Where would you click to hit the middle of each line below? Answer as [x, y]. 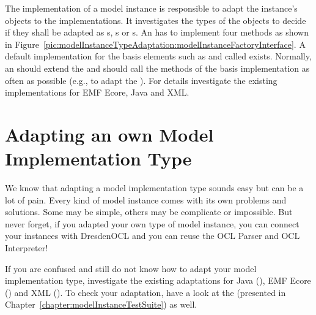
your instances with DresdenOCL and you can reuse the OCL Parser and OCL [152, 236]
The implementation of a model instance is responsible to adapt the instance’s [151, 8]
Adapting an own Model [109, 134]
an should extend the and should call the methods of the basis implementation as [157, 68]
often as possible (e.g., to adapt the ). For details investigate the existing [141, 80]
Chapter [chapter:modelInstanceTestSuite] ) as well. [101, 304]
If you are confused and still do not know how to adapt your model [131, 268]
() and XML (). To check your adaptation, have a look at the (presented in [145, 292]
